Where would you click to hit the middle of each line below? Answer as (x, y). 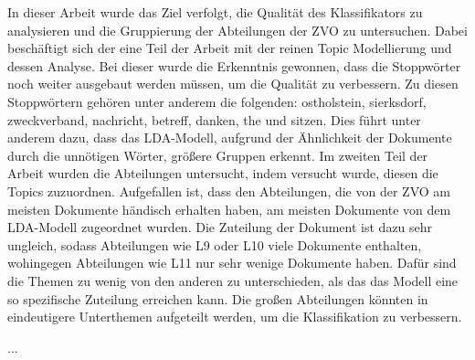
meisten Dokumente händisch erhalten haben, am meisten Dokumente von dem (229, 209)
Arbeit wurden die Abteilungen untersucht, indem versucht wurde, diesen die (223, 173)
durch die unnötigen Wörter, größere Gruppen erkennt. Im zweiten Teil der (218, 155)
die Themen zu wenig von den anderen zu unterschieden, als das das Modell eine (233, 280)
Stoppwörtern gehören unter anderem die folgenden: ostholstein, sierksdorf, (217, 101)
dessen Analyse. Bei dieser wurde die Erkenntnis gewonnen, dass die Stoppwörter (234, 65)
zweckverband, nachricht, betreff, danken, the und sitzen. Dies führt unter (214, 119)
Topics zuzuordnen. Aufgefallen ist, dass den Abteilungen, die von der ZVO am (229, 191)
